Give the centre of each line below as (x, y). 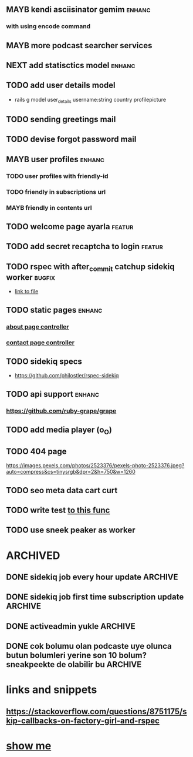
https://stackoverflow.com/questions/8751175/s (97, 711)
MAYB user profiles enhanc (55, 159)
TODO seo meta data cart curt (62, 490)
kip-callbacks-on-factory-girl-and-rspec (83, 720)
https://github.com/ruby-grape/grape (61, 411)
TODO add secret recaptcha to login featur (84, 247)
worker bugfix (31, 277)
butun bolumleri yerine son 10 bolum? (77, 656)
